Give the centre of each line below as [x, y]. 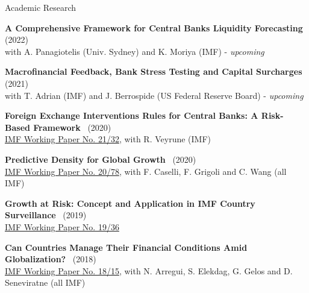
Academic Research [41, 7]
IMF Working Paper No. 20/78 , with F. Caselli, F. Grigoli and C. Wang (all [146, 171]
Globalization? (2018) [51, 259]
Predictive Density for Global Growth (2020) [101, 159]
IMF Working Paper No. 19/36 [62, 226]
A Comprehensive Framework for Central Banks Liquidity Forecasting [154, 27]
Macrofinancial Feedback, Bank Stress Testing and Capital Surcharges [154, 71]
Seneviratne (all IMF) [45, 282]
